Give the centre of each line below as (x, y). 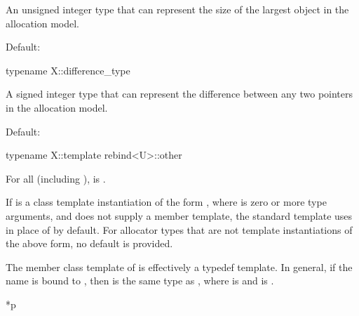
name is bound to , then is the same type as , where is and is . (140, 281)
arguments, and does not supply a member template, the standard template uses (179, 215)
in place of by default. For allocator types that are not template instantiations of (179, 229)
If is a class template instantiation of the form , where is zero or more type (166, 202)
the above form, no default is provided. (89, 243)
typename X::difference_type (68, 70)
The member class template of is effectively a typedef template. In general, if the (179, 266)
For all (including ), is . (56, 178)
